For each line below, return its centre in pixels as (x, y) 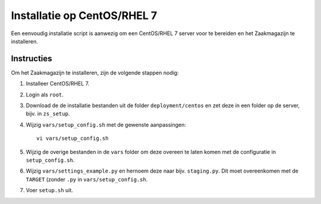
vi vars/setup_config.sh (73, 139)
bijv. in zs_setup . (48, 114)
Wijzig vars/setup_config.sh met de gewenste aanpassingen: (106, 124)
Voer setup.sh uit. (50, 190)
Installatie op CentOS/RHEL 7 (84, 15)
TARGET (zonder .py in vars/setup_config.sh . (87, 179)
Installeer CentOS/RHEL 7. (58, 84)
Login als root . (45, 95)
